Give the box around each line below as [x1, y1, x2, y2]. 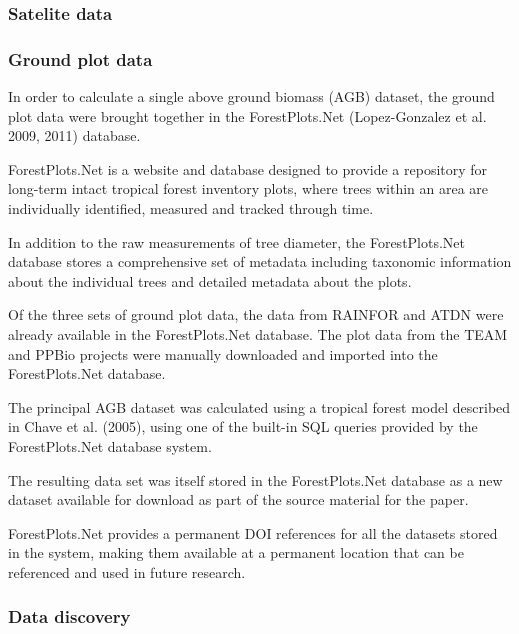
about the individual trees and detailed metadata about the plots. [8, 270, 412, 291]
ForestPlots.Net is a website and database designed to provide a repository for [8, 158, 488, 179]
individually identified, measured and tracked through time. [8, 198, 374, 219]
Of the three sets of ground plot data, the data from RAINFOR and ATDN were [8, 304, 504, 325]
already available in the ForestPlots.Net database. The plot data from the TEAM [8, 324, 508, 344]
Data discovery [8, 604, 131, 629]
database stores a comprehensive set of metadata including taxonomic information [8, 251, 512, 272]
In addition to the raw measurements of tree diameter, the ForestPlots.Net [8, 231, 466, 252]
